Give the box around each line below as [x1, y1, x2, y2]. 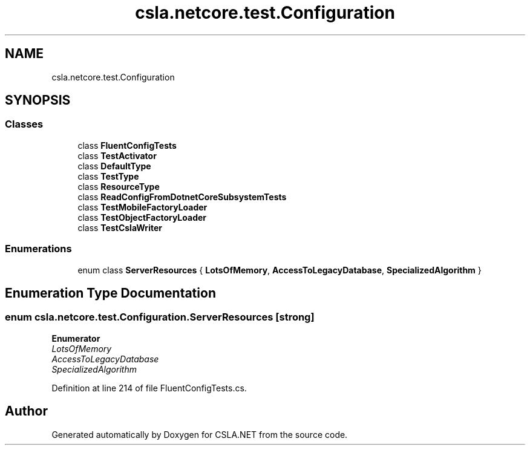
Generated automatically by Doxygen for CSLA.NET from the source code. [51, 429, 348, 440]
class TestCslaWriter [77, 222, 162, 233]
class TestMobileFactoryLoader [77, 201, 208, 212]
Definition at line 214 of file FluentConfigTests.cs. [51, 382, 247, 393]
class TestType [77, 171, 139, 181]
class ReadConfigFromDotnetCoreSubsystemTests [77, 191, 287, 202]
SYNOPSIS [5, 93, 71, 108]
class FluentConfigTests [77, 140, 177, 151]
